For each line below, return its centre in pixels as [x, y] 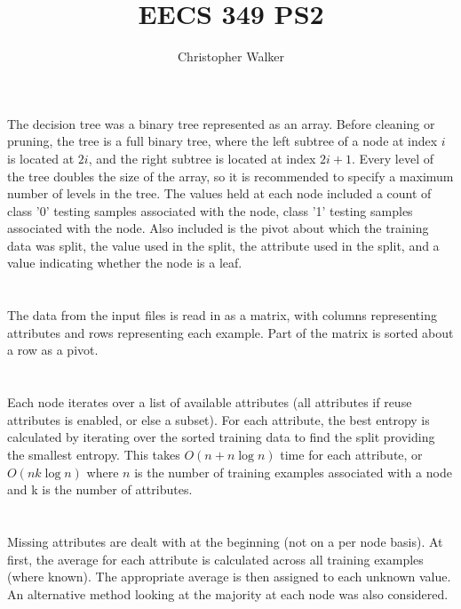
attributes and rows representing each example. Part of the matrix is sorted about [230, 332]
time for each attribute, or [351, 454]
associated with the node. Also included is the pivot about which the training [218, 228]
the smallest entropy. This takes [94, 454]
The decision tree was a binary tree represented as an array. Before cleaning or [221, 123]
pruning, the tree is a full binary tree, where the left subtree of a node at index [223, 141]
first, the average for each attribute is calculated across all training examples [215, 559]
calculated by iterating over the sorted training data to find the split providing [221, 437]
